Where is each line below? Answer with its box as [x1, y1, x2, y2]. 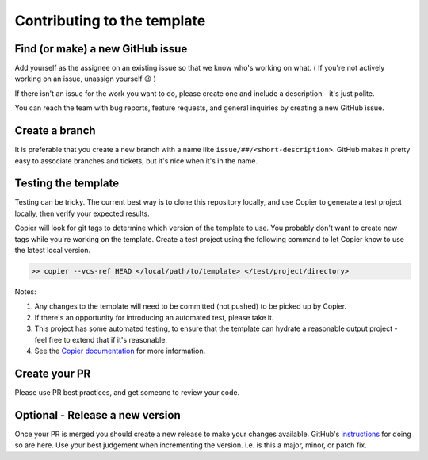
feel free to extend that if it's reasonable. [34, 335, 168, 344]
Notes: [14, 286, 36, 297]
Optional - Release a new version [14, 408, 182, 422]
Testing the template [14, 177, 119, 190]
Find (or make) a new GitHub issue [14, 42, 188, 56]
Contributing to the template [14, 12, 206, 29]
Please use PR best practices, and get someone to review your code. [14, 387, 240, 397]
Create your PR [14, 366, 91, 380]
